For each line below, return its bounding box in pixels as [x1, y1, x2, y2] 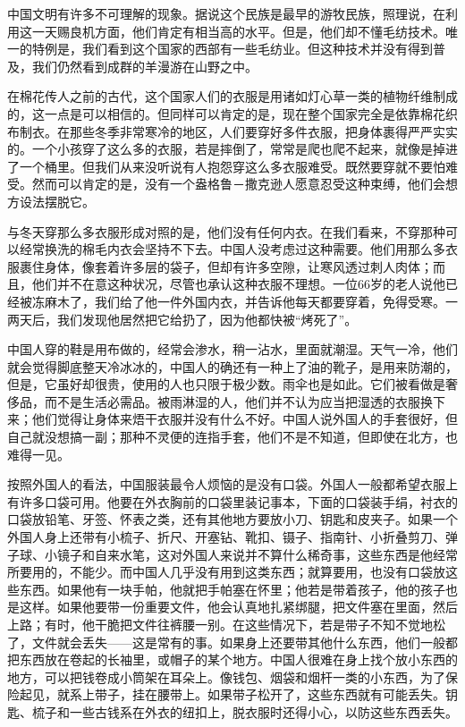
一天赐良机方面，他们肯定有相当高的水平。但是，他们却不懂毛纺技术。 [31, 21, 445, 40]
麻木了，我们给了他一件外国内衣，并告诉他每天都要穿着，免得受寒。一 [44, 292, 458, 310]
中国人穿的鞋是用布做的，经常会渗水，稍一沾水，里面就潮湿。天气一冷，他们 [7, 340, 458, 359]
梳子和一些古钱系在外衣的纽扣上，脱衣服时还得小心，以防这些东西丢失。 [31, 702, 458, 721]
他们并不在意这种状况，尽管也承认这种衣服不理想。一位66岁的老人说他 [31, 275, 445, 293]
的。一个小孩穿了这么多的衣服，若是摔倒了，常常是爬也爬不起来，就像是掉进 [7, 139, 458, 158]
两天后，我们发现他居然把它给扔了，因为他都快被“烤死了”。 [7, 309, 358, 328]
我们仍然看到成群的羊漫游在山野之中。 [31, 56, 258, 75]
